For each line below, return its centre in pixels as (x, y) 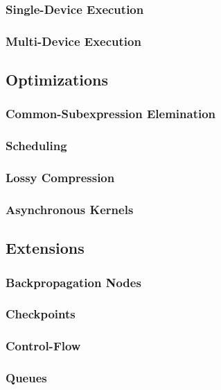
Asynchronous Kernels (70, 209)
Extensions (45, 248)
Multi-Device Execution (73, 41)
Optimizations (57, 80)
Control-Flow (43, 346)
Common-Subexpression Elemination (111, 114)
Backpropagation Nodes (73, 282)
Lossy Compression (60, 178)
